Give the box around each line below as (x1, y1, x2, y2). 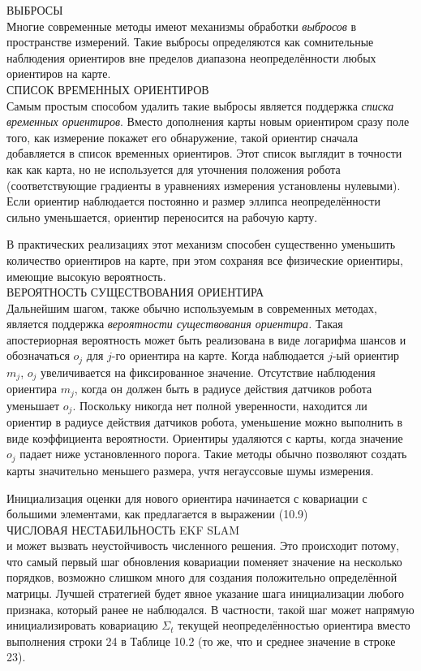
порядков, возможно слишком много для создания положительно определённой (6, 569, 397, 586)
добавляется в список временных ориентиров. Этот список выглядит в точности (6, 145, 402, 162)
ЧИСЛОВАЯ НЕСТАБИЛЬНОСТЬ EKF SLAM (6, 521, 240, 538)
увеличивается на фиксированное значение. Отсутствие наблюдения (40, 363, 376, 380)
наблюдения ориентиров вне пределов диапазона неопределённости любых (6, 49, 376, 66)
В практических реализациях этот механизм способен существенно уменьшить (6, 236, 396, 253)
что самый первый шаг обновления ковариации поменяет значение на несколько (6, 552, 402, 569)
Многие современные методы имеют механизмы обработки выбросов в (6, 17, 357, 34)
